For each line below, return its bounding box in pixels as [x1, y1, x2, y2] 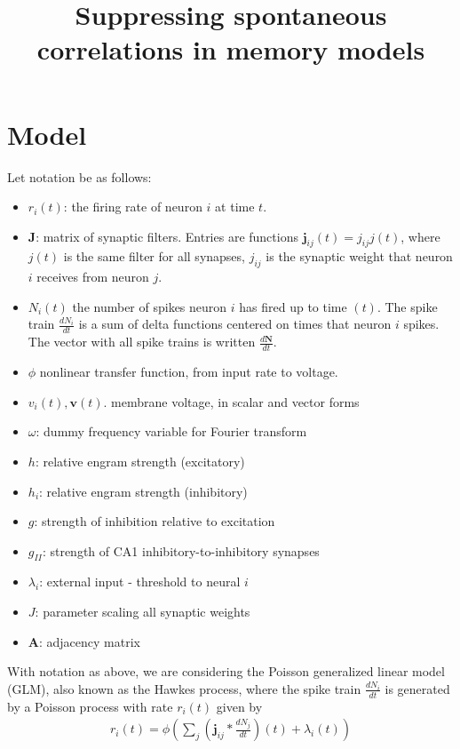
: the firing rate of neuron [63, 197, 202, 216]
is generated [385, 679, 450, 697]
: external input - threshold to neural [39, 572, 241, 591]
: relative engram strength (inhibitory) [39, 482, 248, 500]
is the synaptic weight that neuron [266, 247, 453, 266]
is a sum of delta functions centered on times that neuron [78, 315, 392, 333]
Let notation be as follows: [7, 167, 152, 186]
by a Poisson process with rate [7, 697, 173, 715]
